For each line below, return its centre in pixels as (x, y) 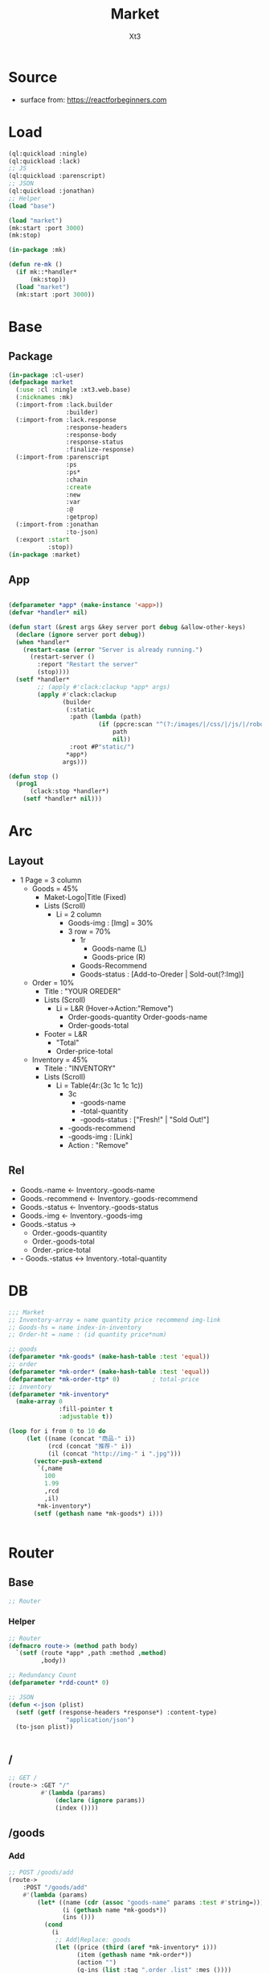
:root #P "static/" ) (102, 747)
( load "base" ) (32, 206)
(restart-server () (62, 657)
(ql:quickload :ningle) (48, 154)
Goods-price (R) (119, 957)
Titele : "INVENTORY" (80, 1068)
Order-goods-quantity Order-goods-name (137, 1017)
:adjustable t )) (86, 1417)
